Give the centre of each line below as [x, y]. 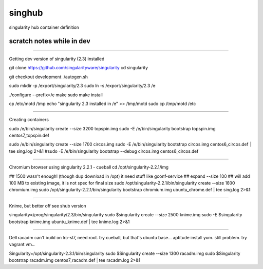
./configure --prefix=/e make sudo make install [56, 95]
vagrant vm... [22, 245]
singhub [26, 13]
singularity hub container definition [44, 27]
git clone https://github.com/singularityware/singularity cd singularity [78, 68]
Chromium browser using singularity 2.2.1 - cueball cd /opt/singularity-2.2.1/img [89, 167]
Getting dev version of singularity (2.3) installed [57, 59]
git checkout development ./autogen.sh [48, 77]
